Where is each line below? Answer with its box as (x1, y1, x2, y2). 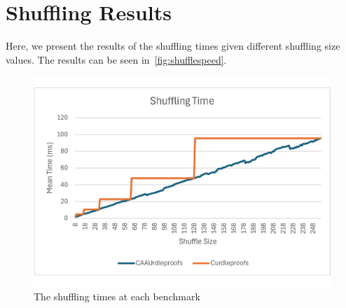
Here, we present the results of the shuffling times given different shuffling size (6, 38, 340, 53)
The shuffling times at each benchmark (34, 288, 200, 303)
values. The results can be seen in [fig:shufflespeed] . (6, 52, 227, 66)
